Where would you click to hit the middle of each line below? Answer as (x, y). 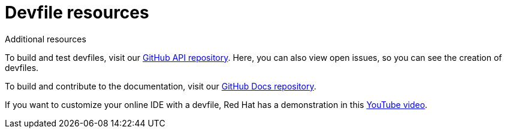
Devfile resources (77, 13)
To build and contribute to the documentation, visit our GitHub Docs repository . (161, 86)
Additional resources (46, 39)
